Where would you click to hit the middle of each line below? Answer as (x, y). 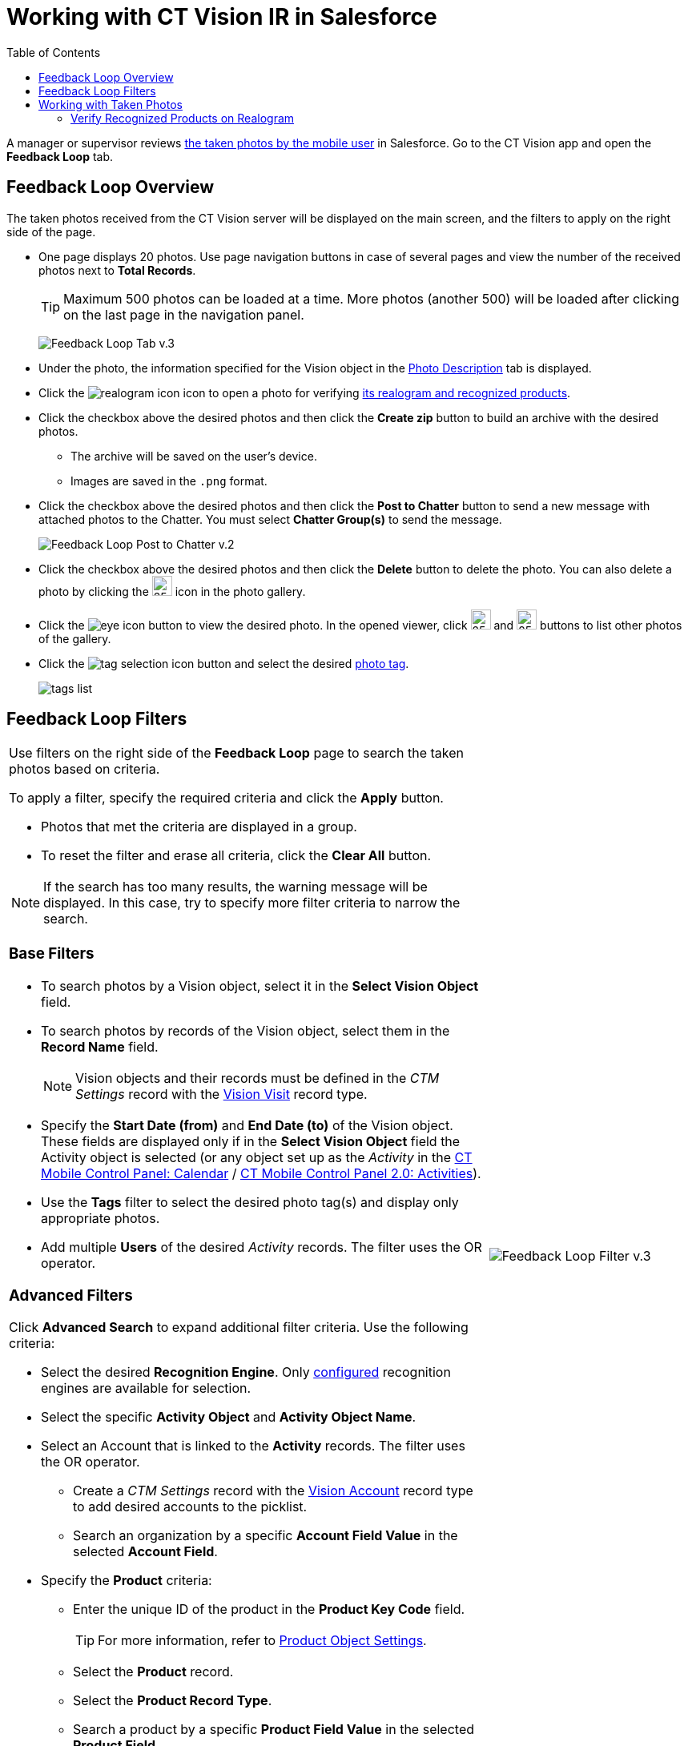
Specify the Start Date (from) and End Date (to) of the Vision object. (247, 1125)
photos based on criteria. (84, 769)
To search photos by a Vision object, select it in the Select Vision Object (260, 986)
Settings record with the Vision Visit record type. (221, 1094)
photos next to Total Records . (117, 270)
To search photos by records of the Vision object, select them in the (245, 1030)
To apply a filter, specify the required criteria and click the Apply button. (226, 798)
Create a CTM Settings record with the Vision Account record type (273, 1491)
